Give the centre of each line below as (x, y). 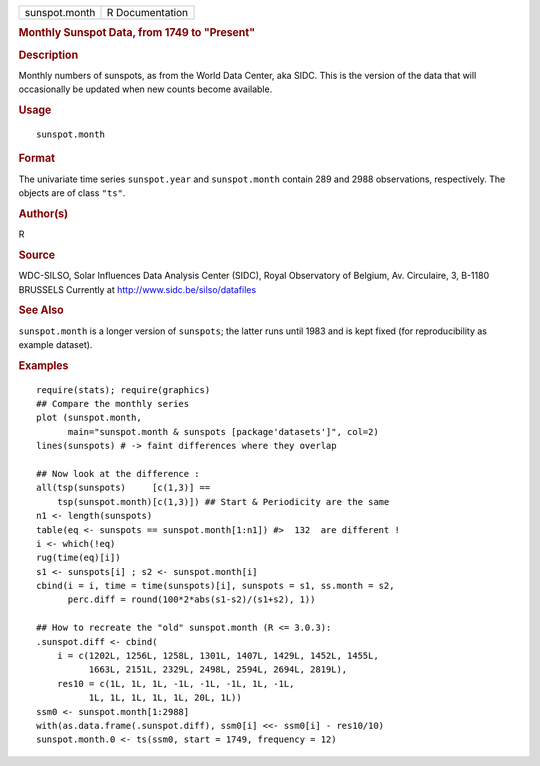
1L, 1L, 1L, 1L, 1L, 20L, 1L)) (165, 698)
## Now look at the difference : (118, 473)
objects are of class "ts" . (72, 193)
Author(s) (43, 213)
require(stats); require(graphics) (123, 389)
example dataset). (55, 344)
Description (48, 55)
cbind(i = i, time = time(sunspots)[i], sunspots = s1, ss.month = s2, (215, 586)
